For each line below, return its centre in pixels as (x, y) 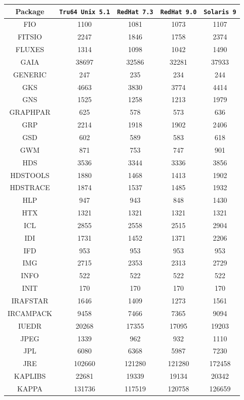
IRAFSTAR (30, 300)
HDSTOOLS (30, 175)
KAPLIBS (30, 376)
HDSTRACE (30, 187)
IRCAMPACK (30, 313)
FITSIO (30, 37)
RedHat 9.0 (178, 12)
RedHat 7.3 (135, 12)
